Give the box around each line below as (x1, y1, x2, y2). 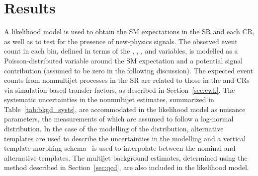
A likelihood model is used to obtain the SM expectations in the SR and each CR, (4, 26, 255, 37)
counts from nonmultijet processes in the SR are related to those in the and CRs (4, 75, 250, 85)
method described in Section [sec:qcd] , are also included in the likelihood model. (4, 162, 249, 173)
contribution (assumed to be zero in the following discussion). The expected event (4, 65, 253, 75)
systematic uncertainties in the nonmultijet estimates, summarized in (4, 94, 214, 105)
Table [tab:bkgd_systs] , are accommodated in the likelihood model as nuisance (4, 104, 246, 114)
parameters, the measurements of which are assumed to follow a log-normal (4, 114, 234, 124)
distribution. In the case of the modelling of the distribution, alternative (4, 123, 224, 134)
